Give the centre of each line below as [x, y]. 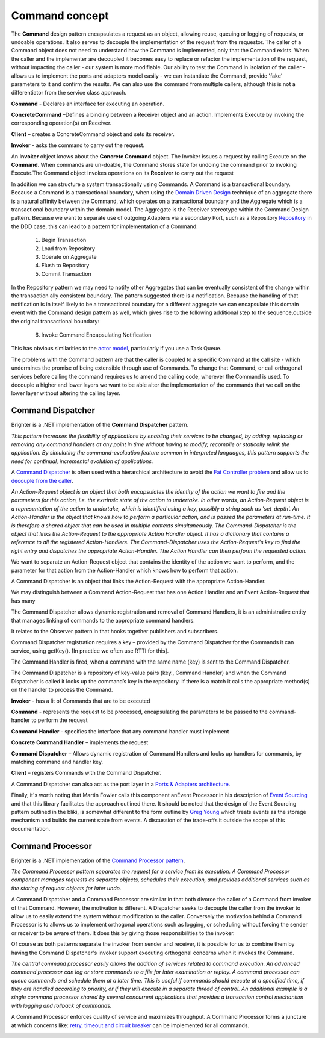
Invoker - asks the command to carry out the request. [78, 145]
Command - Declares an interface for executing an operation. [88, 104]
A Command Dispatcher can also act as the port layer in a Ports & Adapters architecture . [121, 784]
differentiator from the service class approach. [69, 93]
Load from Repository [68, 248]
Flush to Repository [65, 266]
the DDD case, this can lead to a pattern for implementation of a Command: [104, 226]
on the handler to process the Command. [62, 690]
